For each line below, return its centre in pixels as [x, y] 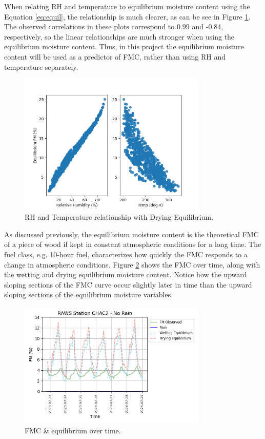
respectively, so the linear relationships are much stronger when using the [119, 36]
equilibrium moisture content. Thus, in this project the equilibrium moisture [124, 46]
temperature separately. [41, 66]
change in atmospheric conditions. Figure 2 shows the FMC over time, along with [132, 264]
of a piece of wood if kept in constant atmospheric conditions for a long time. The [133, 244]
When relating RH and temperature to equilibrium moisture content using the [127, 6]
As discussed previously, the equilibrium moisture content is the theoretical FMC [131, 234]
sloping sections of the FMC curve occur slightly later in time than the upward [128, 284]
